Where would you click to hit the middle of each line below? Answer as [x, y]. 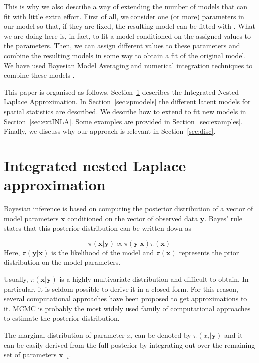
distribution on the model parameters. [62, 262]
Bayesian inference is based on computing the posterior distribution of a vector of [129, 209]
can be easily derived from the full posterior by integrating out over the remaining [129, 344]
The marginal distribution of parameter [64, 334]
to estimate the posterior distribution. [62, 318]
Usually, [16, 279]
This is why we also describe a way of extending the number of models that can [126, 6]
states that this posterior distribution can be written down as [98, 228]
